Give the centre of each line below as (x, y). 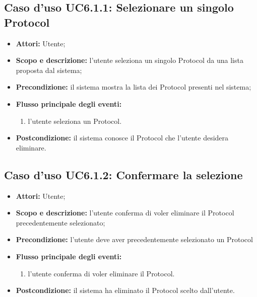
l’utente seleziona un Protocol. (75, 121)
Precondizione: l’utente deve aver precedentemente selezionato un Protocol (134, 239)
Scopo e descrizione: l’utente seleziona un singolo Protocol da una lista (130, 60)
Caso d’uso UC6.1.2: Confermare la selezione (123, 174)
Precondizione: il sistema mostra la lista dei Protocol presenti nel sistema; (134, 87)
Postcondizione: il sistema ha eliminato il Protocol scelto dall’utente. (125, 290)
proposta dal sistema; (49, 70)
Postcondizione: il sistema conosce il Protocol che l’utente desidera (122, 138)
